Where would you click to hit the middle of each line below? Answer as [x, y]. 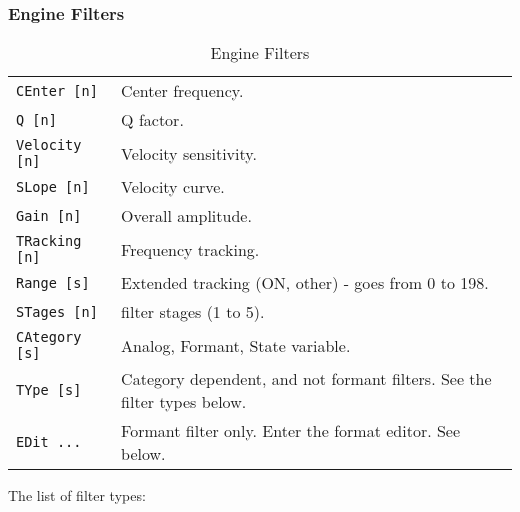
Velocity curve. [173, 187]
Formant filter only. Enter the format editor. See [291, 431]
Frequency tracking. [190, 249]
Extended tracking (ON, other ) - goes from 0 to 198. [305, 283]
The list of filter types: [77, 495]
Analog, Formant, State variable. [236, 345]
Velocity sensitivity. [189, 153]
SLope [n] [53, 186]
